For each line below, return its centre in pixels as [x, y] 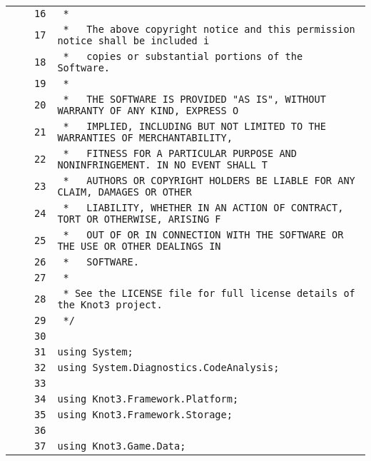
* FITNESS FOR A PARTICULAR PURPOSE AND [180, 153]
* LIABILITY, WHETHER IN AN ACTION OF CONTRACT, [203, 208]
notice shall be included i [133, 41]
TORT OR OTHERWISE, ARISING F [139, 219]
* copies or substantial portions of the [183, 56]
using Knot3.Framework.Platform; [148, 399]
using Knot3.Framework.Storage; [145, 415]
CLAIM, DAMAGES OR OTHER [124, 192]
